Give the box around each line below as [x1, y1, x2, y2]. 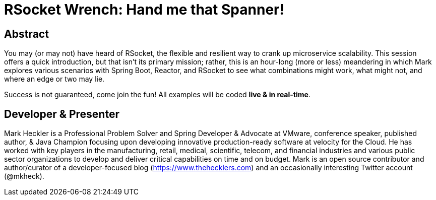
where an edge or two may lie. [4, 75, 105, 84]
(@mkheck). [4, 172, 44, 181]
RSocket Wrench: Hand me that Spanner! [4, 1, 284, 18]
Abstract [4, 27, 49, 40]
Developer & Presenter [4, 107, 119, 120]
